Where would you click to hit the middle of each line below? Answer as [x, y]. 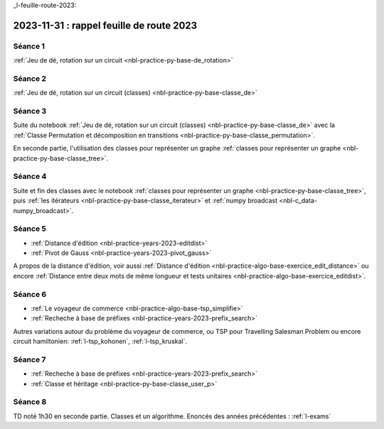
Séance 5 [30, 229]
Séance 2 [30, 78]
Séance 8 [30, 402]
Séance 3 [30, 112]
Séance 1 [29, 46]
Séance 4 [30, 176]
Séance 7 [30, 359]
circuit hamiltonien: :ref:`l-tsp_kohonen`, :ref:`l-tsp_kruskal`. [100, 342]
